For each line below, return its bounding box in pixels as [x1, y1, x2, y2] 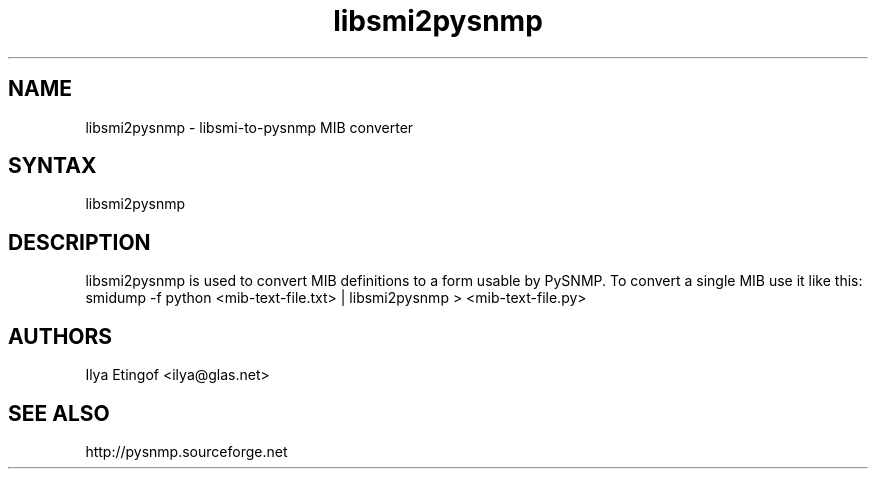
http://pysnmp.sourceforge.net [85, 442, 288, 460]
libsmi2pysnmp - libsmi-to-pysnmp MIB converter [85, 118, 414, 136]
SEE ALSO [8, 400, 110, 426]
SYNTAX [8, 153, 97, 179]
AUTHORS [8, 323, 113, 349]
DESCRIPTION [8, 229, 151, 255]
